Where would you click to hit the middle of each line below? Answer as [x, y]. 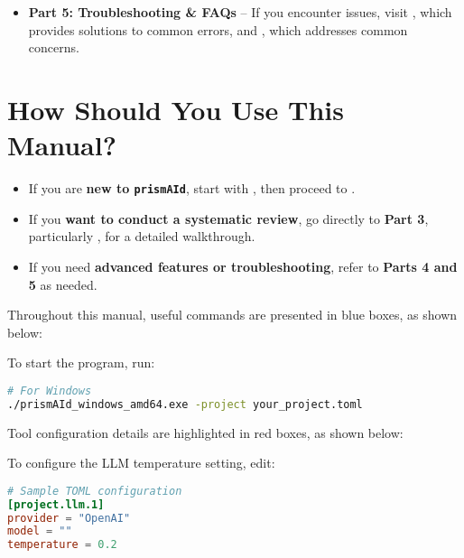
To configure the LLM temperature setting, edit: [141, 463]
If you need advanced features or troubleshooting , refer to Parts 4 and [243, 266]
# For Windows [50, 391]
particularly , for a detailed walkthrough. [142, 236]
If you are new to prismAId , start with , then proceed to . [192, 188]
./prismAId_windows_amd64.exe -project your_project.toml [185, 404]
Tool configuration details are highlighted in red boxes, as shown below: [205, 432]
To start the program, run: [81, 363]
